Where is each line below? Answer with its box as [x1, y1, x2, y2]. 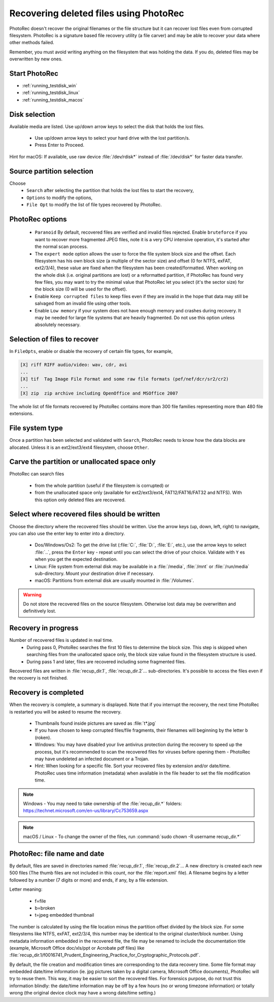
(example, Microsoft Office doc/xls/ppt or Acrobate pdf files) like [9, 945, 145, 951]
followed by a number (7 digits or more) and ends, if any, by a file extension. [9, 877, 168, 883]
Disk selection [9, 110, 55, 119]
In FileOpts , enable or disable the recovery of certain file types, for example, [9, 348, 173, 354]
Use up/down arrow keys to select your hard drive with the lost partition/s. [35, 135, 190, 141]
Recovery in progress [9, 624, 79, 632]
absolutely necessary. [35, 321, 81, 328]
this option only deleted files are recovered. [35, 497, 126, 503]
